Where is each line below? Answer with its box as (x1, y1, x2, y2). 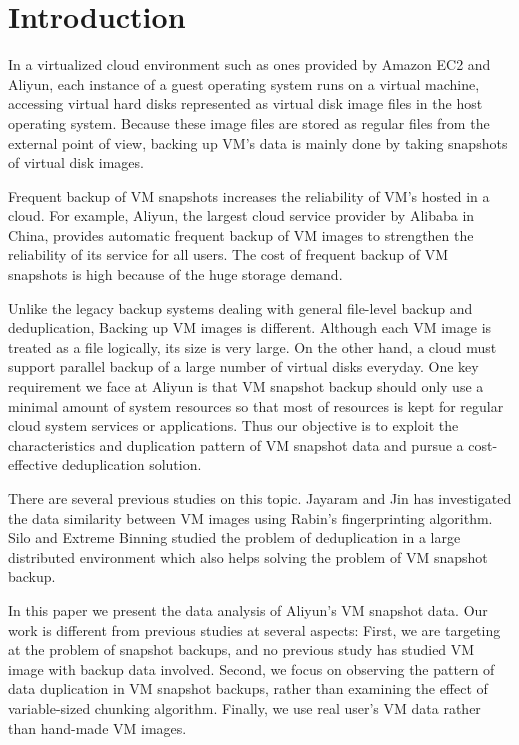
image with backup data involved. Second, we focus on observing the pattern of (8, 658, 495, 679)
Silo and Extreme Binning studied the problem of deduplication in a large (8, 527, 461, 548)
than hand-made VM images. (8, 717, 187, 738)
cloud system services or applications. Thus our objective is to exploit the (8, 415, 459, 436)
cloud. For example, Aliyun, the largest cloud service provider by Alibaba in (8, 205, 475, 226)
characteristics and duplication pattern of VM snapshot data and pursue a (8, 434, 464, 455)
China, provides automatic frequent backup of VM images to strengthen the (8, 224, 474, 245)
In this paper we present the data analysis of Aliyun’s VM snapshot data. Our (8, 599, 488, 620)
